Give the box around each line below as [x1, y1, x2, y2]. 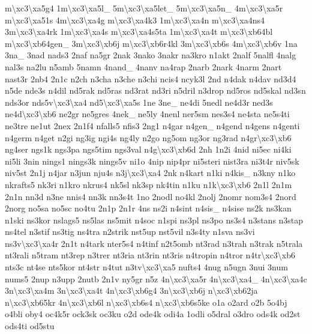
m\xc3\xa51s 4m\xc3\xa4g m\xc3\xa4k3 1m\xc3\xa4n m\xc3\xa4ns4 [5, 13, 265, 26]
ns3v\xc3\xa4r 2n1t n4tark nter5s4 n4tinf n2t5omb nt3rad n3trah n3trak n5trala [5, 237, 303, 249]
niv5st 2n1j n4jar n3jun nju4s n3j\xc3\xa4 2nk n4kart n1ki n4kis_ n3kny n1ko [5, 166, 296, 179]
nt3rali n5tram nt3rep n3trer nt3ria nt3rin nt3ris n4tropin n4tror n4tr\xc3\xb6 [5, 249, 296, 261]
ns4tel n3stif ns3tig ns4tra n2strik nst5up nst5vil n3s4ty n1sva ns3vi [5, 225, 255, 238]
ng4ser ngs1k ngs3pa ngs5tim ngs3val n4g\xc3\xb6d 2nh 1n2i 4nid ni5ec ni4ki [5, 143, 292, 156]
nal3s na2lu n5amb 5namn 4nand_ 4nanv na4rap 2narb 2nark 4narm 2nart [5, 60, 282, 73]
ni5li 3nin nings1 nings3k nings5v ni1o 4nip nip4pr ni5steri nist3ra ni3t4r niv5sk [5, 154, 299, 167]
